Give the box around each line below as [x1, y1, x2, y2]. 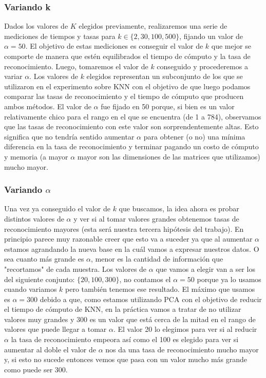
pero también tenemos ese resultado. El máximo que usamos [65, 284, 255, 294]
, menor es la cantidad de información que [91, 253, 223, 264]
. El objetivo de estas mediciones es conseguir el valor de [25, 41, 203, 51]
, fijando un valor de [179, 30, 243, 41]
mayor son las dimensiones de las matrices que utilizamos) [77, 151, 260, 162]
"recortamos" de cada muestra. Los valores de [4, 263, 147, 274]
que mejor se [211, 41, 251, 51]
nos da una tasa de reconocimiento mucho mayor [105, 344, 259, 354]
